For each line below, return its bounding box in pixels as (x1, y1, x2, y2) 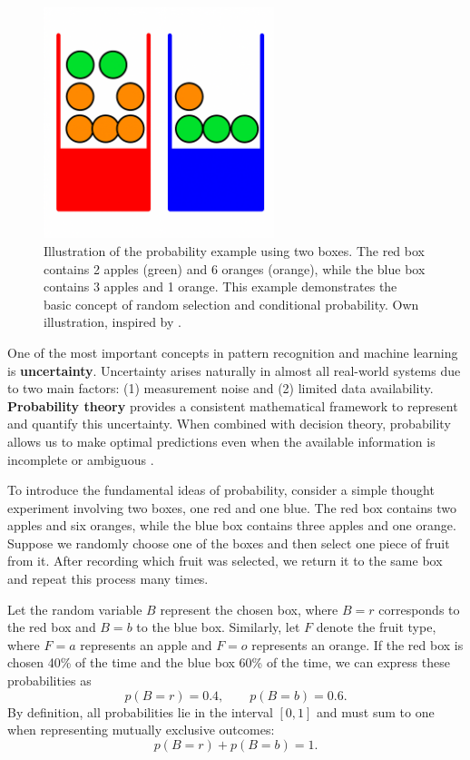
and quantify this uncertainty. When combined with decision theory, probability (7, 414, 451, 433)
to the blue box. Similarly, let (136, 617, 300, 637)
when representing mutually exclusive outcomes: (7, 720, 275, 739)
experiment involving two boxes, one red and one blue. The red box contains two (7, 498, 456, 517)
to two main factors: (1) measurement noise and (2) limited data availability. (7, 379, 434, 398)
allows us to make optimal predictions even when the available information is (7, 431, 436, 450)
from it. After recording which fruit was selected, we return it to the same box (7, 551, 443, 570)
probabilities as (7, 671, 92, 690)
